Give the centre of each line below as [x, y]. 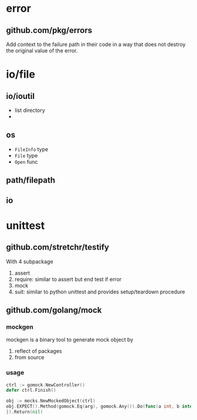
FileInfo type [31, 149]
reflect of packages [38, 351]
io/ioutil [21, 96]
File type [26, 156]
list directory [30, 110]
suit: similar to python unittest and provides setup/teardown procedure [100, 292]
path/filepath [31, 181]
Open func [26, 161]
